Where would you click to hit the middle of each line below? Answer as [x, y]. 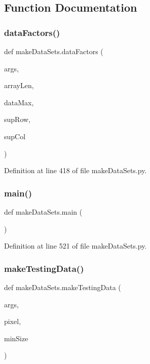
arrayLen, [19, 85]
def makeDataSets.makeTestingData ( [63, 287]
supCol [15, 136]
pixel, [13, 321]
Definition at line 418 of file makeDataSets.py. [76, 170]
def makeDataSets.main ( [43, 211]
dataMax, [19, 102]
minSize [16, 338]
